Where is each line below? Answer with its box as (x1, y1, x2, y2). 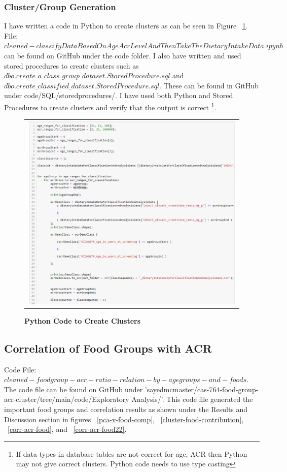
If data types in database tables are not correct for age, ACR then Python (16, 448, 247, 459)
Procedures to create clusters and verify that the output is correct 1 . (4, 100, 217, 112)
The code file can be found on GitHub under (4, 384, 143, 394)
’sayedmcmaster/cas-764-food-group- (145, 384, 259, 394)
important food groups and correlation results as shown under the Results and (4, 403, 248, 414)
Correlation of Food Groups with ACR (4, 340, 212, 356)
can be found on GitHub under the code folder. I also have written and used (4, 50, 241, 60)
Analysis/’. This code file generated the (131, 394, 253, 404)
